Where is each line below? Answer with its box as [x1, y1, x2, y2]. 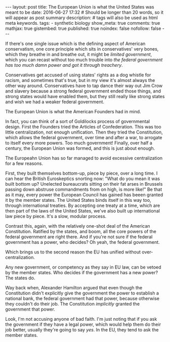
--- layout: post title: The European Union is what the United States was [5, 4, 154, 10]
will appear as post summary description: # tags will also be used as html [5, 15, 158, 21]
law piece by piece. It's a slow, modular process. [5, 213, 107, 219]
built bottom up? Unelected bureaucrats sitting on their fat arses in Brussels [5, 181, 163, 187]
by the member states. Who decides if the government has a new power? [5, 270, 158, 275]
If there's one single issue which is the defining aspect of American [5, 40, 146, 47]
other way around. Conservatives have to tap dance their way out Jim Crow [5, 82, 163, 89]
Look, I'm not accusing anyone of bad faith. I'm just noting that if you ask [5, 316, 157, 322]
